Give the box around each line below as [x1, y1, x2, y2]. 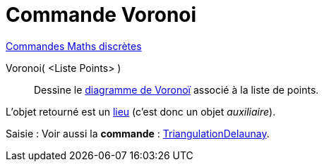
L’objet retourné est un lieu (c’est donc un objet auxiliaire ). [6, 105, 276, 118]
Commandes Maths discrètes [6, 39, 142, 52]
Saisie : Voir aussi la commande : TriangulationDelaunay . [6, 127, 270, 140]
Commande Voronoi [6, 3, 197, 27]
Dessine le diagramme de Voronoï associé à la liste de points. [34, 83, 319, 96]
